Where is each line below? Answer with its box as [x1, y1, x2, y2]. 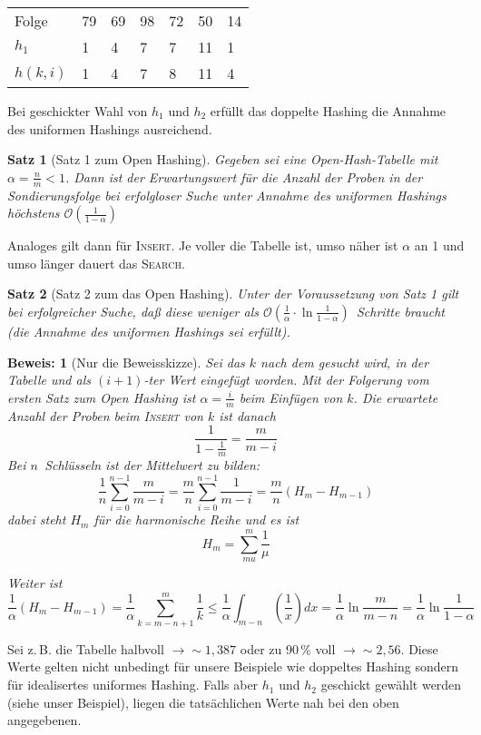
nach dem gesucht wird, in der [260, 352, 429, 371]
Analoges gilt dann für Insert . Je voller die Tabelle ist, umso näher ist [7, 236, 398, 255]
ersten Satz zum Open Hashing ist [7, 387, 196, 407]
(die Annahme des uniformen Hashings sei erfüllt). [7, 321, 290, 340]
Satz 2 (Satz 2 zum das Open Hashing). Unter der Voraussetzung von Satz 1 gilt [7, 284, 459, 303]
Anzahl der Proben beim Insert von [7, 406, 203, 425]
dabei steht [7, 510, 66, 529]
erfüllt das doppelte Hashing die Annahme [210, 102, 447, 120]
